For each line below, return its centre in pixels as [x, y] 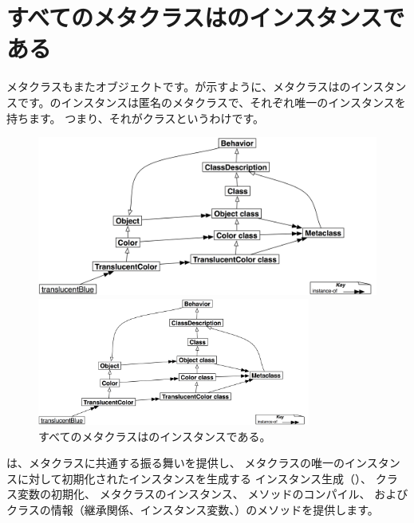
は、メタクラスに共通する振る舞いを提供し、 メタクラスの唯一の [176, 463]
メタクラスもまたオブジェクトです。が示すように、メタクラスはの [179, 87]
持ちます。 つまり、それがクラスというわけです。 [136, 118]
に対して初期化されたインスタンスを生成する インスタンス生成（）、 [195, 478]
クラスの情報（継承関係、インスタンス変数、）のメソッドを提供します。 [193, 509]
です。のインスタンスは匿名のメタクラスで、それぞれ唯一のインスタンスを [211, 102]
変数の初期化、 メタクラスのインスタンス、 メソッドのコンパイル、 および [213, 494]
